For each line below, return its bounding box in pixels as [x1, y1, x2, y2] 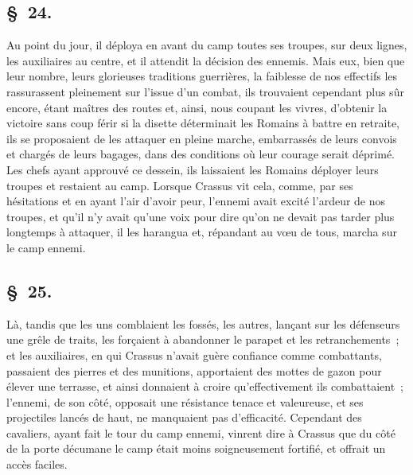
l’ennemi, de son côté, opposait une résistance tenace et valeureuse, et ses [6, 393, 364, 410]
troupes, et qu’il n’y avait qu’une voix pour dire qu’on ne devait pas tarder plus [6, 208, 395, 224]
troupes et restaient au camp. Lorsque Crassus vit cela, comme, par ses [6, 177, 353, 193]
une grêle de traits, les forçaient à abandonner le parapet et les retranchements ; [6, 331, 399, 348]
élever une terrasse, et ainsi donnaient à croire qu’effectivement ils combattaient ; [6, 378, 403, 395]
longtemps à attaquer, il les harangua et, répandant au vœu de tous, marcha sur [6, 224, 397, 240]
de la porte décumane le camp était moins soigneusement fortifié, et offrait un [6, 440, 386, 457]
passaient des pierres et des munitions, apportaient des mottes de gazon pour [6, 362, 382, 379]
